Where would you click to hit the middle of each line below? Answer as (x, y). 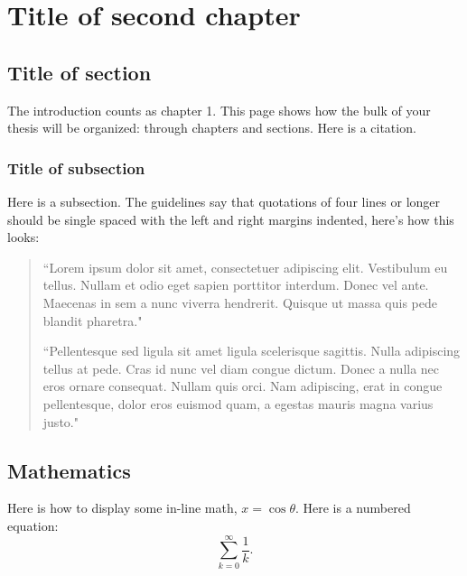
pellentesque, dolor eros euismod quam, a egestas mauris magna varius (238, 403)
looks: (23, 237)
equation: (33, 525)
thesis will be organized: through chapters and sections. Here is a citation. (212, 128)
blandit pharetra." (93, 320)
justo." (61, 421)
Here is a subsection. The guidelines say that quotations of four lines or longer (224, 201)
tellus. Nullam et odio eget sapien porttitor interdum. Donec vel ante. (236, 285)
